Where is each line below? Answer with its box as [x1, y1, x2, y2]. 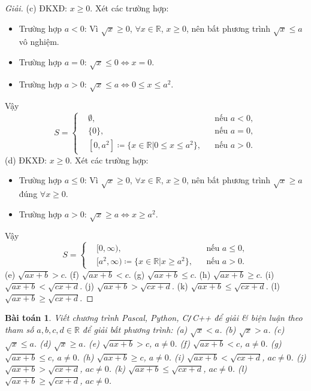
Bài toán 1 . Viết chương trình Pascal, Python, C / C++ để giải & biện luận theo [5, 311, 303, 324]
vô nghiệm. [19, 35, 59, 48]
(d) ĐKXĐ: [5, 153, 47, 166]
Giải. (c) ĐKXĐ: [5, 2, 67, 14]
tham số [5, 323, 34, 336]
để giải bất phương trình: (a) [82, 323, 188, 336]
